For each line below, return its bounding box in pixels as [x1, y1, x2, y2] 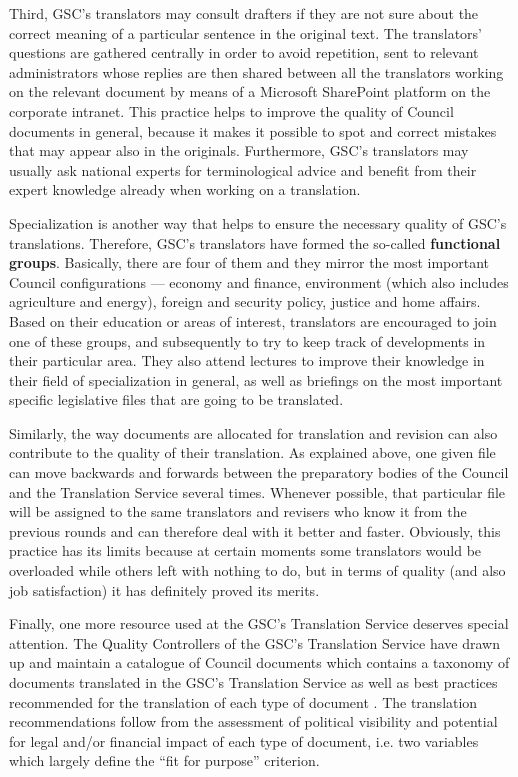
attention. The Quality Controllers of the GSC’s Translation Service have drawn [9, 632, 500, 653]
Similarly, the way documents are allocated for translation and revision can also [9, 422, 498, 443]
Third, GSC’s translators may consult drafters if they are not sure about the [9, 3, 479, 23]
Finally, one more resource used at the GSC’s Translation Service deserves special [9, 613, 509, 634]
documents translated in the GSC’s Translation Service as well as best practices [9, 672, 498, 692]
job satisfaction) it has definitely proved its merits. [9, 579, 320, 600]
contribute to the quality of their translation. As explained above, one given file [9, 442, 496, 463]
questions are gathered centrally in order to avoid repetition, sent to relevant [9, 42, 479, 63]
